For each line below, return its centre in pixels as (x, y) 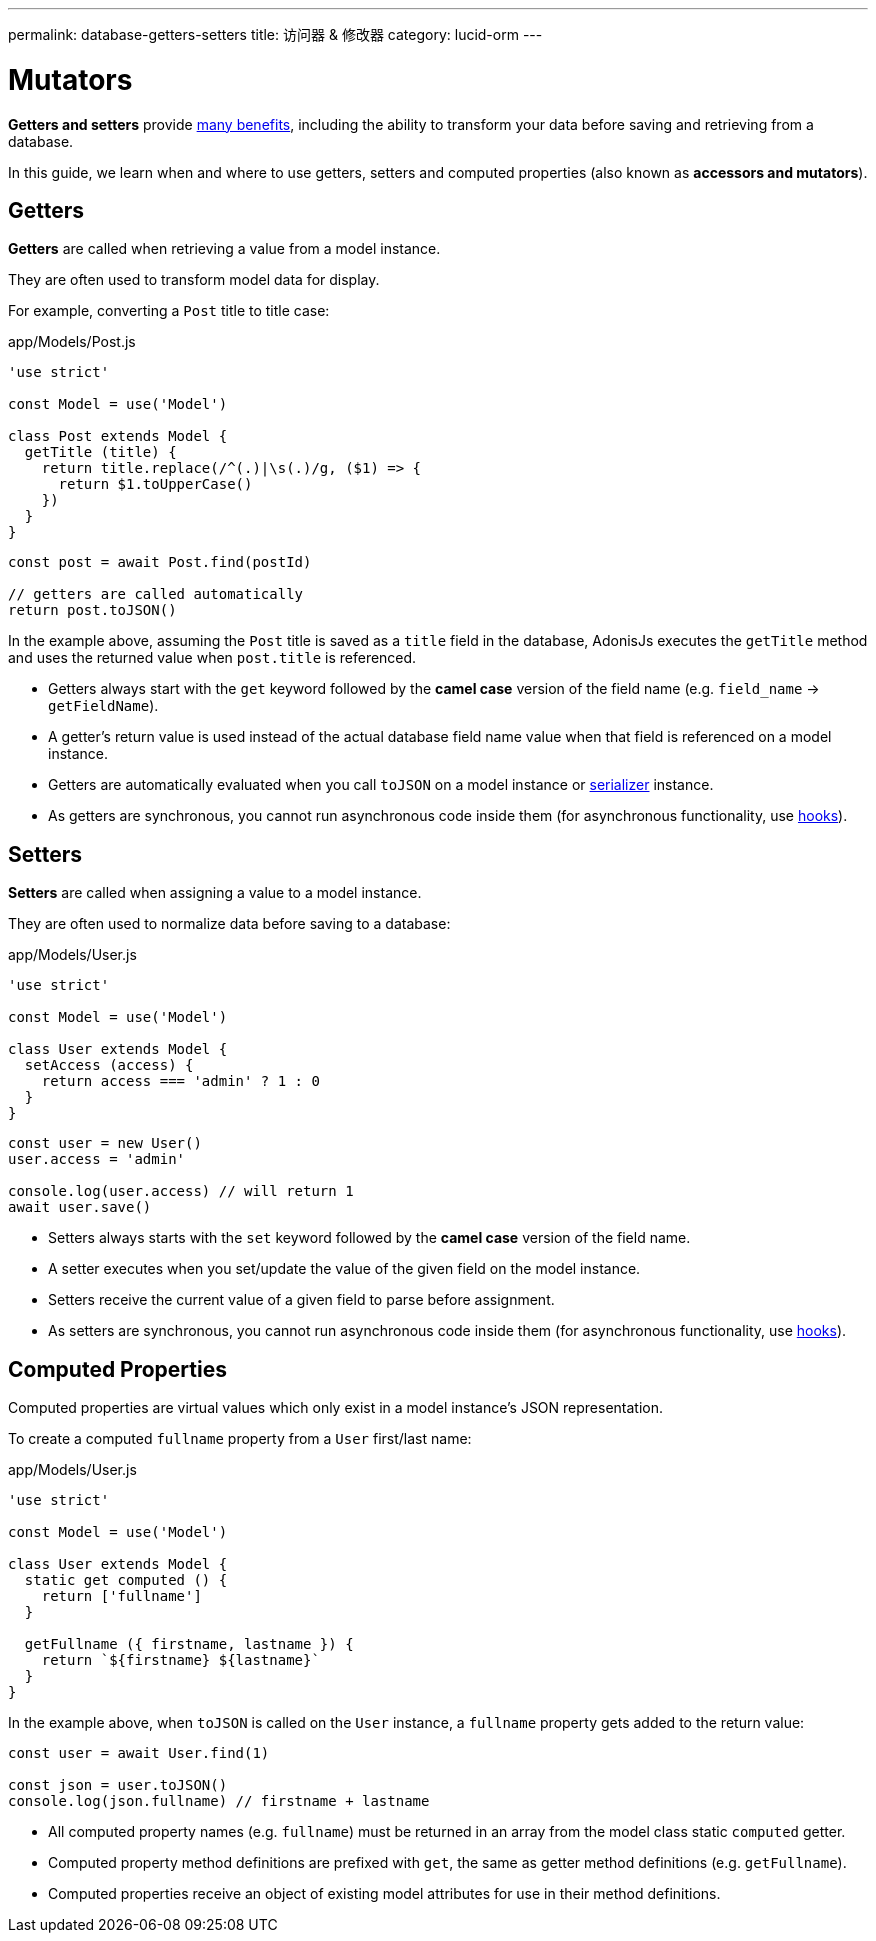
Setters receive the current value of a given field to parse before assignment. (301, 1300)
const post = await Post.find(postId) (160, 562)
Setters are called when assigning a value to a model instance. (215, 893)
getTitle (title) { (100, 452)
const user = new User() (105, 1143)
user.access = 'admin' (97, 1159)
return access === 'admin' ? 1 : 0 (180, 1081)
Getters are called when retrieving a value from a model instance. (224, 249)
